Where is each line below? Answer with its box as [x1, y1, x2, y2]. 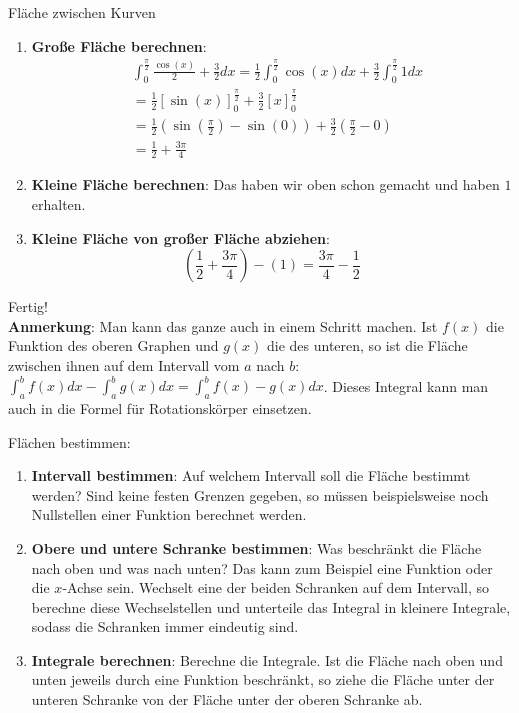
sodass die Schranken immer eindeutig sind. [31, 616, 299, 637]
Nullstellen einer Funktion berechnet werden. [31, 504, 307, 525]
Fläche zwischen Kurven [8, 2, 156, 22]
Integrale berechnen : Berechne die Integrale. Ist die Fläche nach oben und [31, 649, 503, 670]
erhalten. [31, 194, 86, 215]
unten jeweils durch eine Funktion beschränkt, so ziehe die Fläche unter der [31, 669, 495, 690]
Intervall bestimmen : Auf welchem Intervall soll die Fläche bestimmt [31, 465, 471, 486]
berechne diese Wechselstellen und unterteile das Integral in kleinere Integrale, [31, 596, 511, 617]
